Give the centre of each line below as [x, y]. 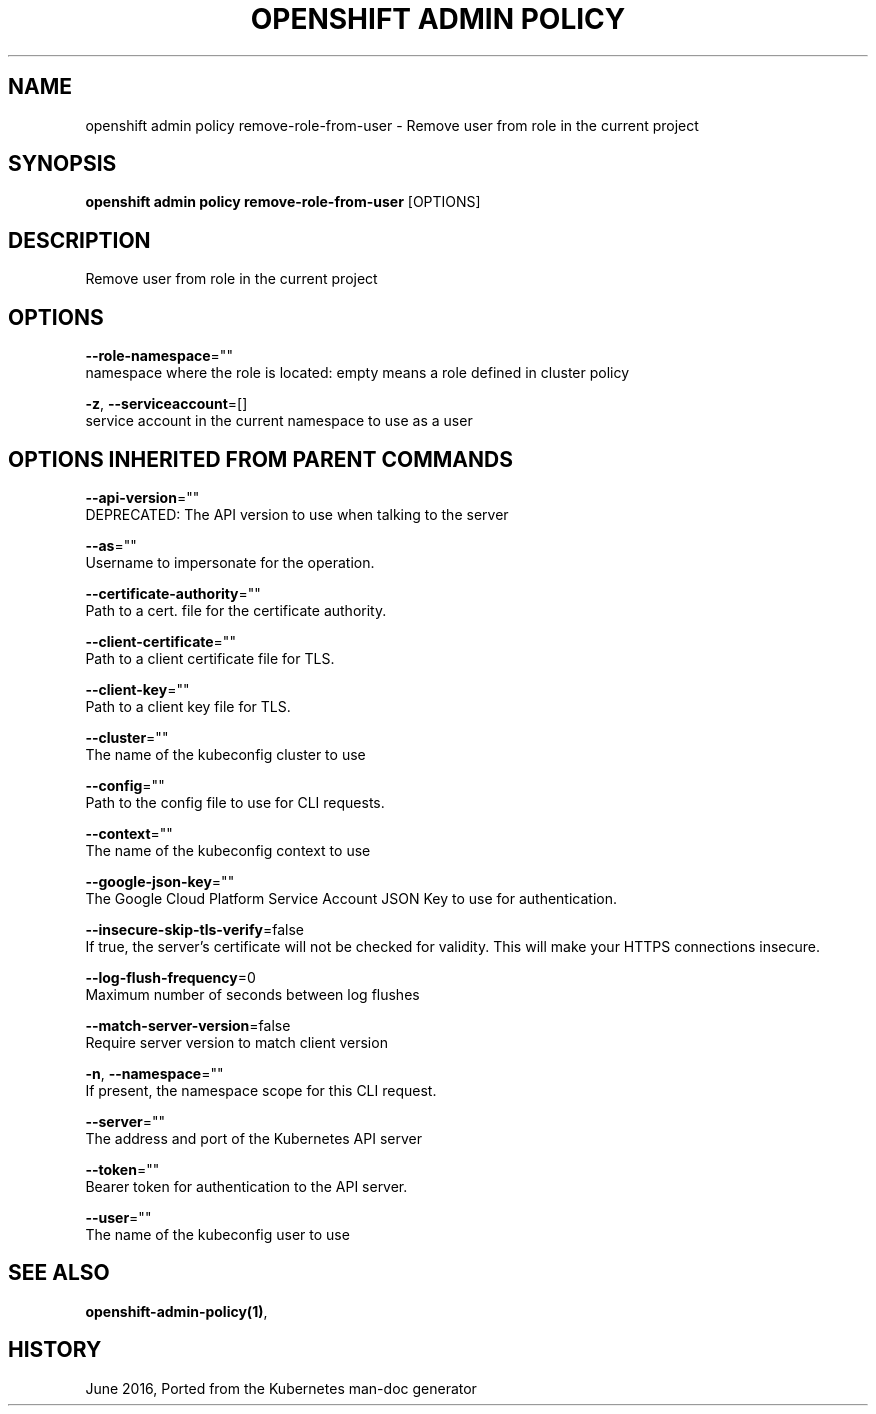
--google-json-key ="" [160, 881]
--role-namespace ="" [159, 356]
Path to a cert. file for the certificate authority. [236, 610]
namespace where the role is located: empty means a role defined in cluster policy [357, 373]
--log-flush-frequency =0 [170, 977]
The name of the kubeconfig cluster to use [225, 754]
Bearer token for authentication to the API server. [246, 1186]
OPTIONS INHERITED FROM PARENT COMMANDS [260, 459]
